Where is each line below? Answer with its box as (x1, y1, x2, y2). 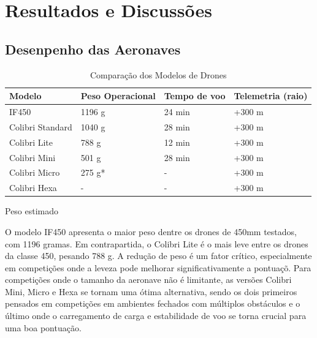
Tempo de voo (164, 89, 226, 102)
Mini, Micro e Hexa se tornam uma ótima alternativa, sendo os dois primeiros (5, 285, 297, 298)
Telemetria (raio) (234, 89, 308, 102)
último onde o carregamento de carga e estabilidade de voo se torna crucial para (5, 309, 307, 322)
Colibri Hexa (9, 181, 57, 194)
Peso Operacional (80, 89, 156, 102)
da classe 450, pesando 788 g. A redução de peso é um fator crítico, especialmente (5, 249, 312, 262)
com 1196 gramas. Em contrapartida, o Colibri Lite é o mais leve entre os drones (5, 237, 308, 250)
